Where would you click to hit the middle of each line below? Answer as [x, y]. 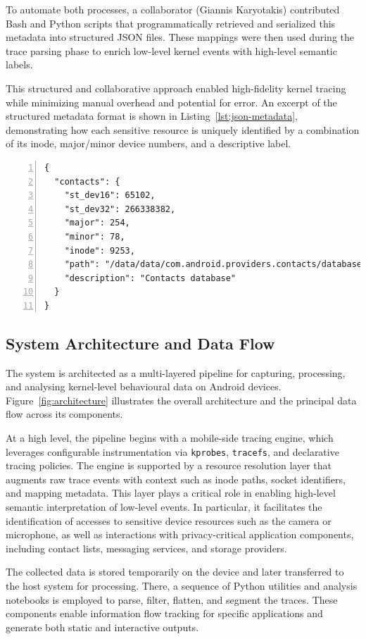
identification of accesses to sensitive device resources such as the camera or [169, 520]
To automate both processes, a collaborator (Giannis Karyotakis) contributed [173, 9]
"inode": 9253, [100, 250]
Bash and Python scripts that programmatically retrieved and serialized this [171, 23]
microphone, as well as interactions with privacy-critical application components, [180, 534]
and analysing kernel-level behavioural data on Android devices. [144, 386]
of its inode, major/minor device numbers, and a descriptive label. [149, 143]
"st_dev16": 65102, [110, 196]
